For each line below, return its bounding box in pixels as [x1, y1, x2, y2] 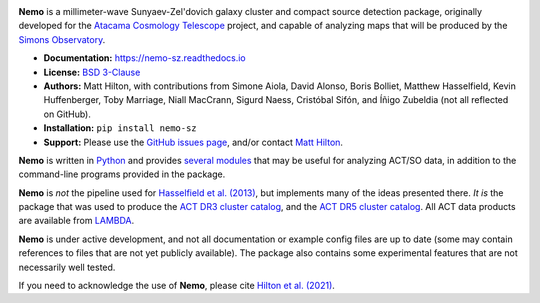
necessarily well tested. [18, 261, 116, 273]
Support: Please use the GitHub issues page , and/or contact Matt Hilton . [43, 136, 344, 148]
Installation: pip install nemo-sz [43, 122, 197, 134]
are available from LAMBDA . [18, 215, 135, 227]
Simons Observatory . [18, 33, 106, 45]
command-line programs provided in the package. [18, 168, 226, 180]
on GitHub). [43, 108, 92, 120]
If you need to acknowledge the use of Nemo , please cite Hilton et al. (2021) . [18, 280, 335, 292]
